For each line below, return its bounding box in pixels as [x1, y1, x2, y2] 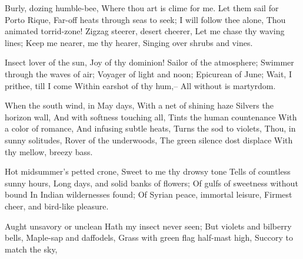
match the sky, [5, 242, 58, 255]
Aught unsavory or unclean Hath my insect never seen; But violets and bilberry [5, 219, 292, 232]
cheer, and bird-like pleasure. [5, 199, 109, 212]
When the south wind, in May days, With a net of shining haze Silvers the [5, 99, 274, 112]
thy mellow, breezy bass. [5, 145, 93, 158]
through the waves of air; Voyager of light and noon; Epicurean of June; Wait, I [5, 67, 292, 80]
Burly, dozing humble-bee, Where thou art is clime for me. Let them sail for [5, 2, 279, 14]
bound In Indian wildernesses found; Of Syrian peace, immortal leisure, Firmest [5, 188, 292, 201]
